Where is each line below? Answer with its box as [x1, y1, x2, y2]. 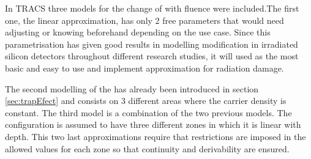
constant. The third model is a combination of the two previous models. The [5, 106, 292, 119]
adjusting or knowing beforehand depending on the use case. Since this [5, 26, 271, 39]
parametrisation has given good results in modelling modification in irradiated [5, 37, 298, 50]
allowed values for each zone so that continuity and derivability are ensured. [5, 142, 290, 155]
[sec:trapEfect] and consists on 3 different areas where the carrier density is [5, 94, 287, 107]
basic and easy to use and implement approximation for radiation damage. [5, 61, 284, 74]
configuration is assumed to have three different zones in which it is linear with [5, 118, 301, 131]
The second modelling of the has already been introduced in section [5, 82, 259, 95]
